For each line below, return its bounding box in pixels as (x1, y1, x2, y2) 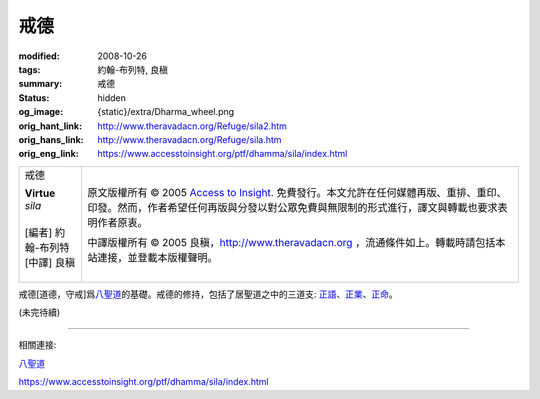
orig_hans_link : (18, 133, 84, 145)
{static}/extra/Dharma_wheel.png (97, 106, 235, 118)
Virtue (24, 186, 56, 200)
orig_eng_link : (18, 148, 79, 160)
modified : (18, 50, 60, 62)
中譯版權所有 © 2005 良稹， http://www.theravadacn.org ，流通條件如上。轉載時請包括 (86, 235, 496, 249)
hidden (97, 91, 127, 104)
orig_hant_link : (18, 120, 83, 132)
